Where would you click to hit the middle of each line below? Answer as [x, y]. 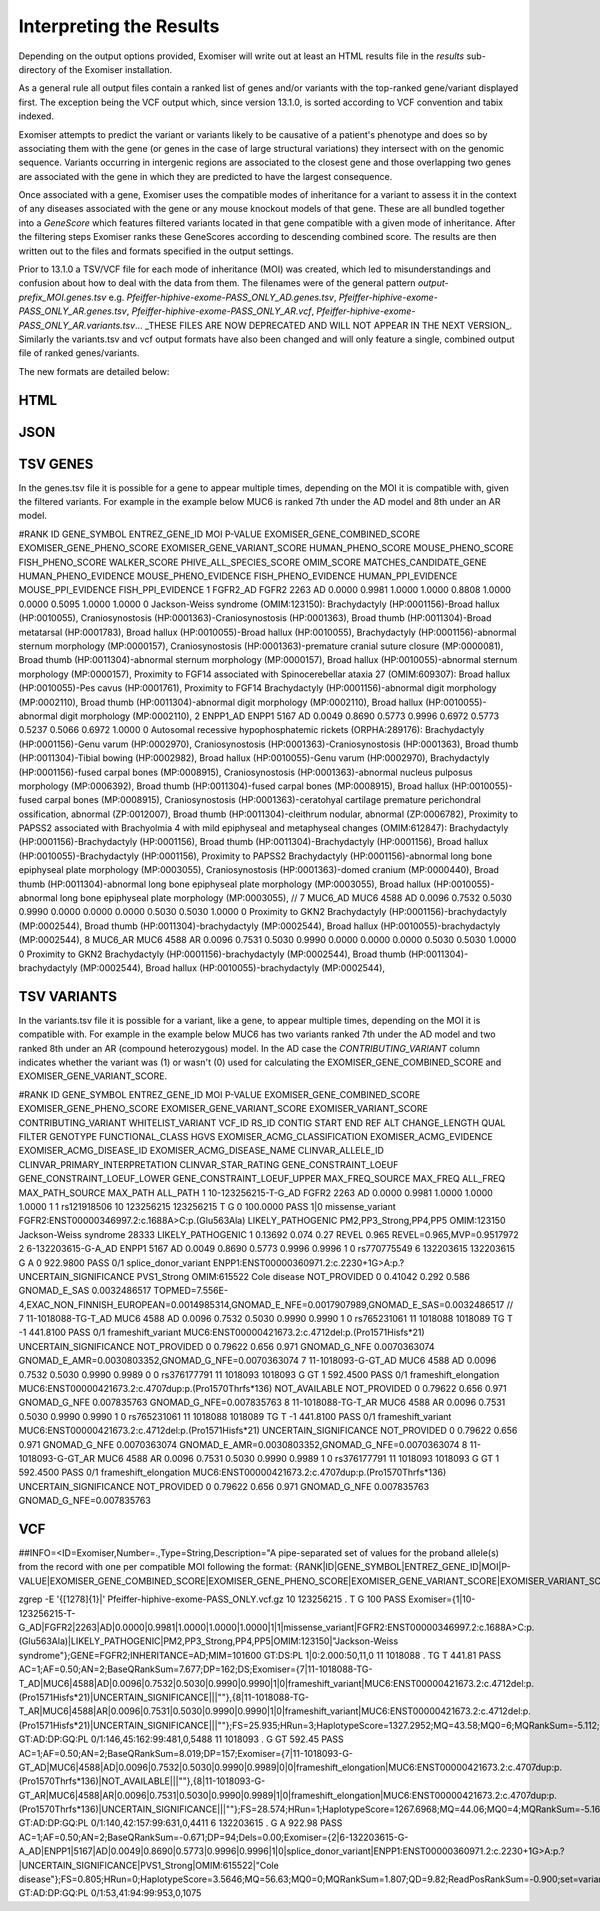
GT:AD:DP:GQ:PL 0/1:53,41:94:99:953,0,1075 [110, 1893]
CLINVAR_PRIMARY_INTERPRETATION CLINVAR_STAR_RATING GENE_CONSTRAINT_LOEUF [208, 1164]
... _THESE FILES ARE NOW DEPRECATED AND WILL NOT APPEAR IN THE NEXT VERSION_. [324, 325]
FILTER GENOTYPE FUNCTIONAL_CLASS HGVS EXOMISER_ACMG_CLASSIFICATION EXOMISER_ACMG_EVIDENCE [256, 1136]
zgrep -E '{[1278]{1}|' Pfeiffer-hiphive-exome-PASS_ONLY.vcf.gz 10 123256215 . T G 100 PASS [212, 1599]
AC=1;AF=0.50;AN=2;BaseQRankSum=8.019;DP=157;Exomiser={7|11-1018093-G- [186, 1753]
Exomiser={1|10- [442, 1599]
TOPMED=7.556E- [191, 1291]
